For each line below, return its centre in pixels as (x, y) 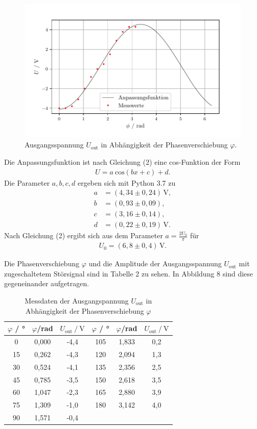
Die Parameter (27, 182)
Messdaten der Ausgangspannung (77, 300)
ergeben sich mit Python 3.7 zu (126, 182)
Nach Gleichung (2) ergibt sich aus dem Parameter (84, 235)
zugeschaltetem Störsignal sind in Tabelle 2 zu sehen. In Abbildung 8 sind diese (129, 273)
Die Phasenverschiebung (42, 263)
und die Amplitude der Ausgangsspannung (155, 263)
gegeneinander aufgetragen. (47, 283)
